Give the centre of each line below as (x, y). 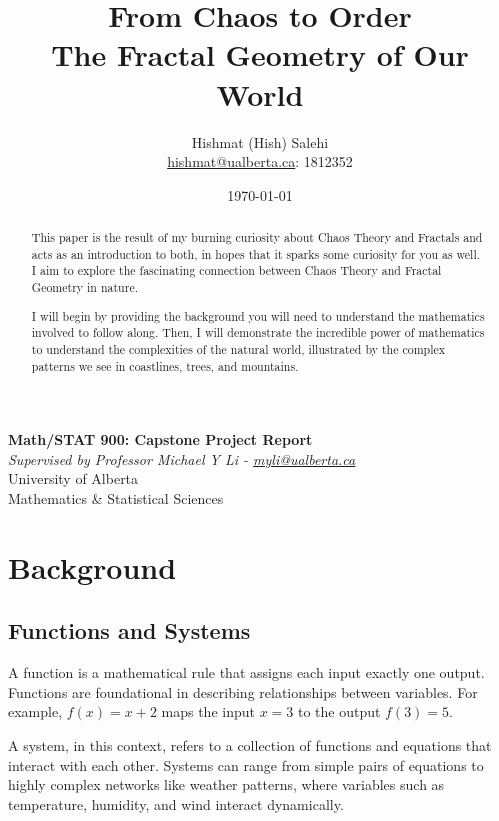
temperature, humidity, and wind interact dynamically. (176, 803)
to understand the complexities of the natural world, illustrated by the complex (238, 348)
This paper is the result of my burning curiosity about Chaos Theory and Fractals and (257, 237)
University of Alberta (73, 478)
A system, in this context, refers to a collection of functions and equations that (250, 744)
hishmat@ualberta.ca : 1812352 (260, 161)
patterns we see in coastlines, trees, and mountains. (165, 365)
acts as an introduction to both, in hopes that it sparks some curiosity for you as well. (256, 253)
